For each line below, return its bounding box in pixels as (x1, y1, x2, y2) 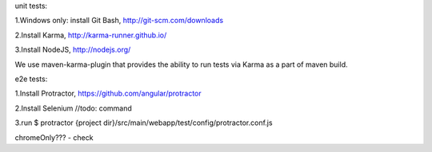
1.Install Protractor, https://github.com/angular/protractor (14, 88, 202, 99)
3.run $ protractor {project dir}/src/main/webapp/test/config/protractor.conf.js (14, 118, 273, 127)
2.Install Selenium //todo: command (14, 103, 132, 113)
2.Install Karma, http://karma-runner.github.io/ (14, 30, 167, 40)
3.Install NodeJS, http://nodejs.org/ (14, 45, 131, 55)
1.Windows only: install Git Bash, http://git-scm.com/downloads (14, 16, 224, 25)
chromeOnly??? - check (14, 132, 94, 142)
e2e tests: (14, 74, 48, 84)
